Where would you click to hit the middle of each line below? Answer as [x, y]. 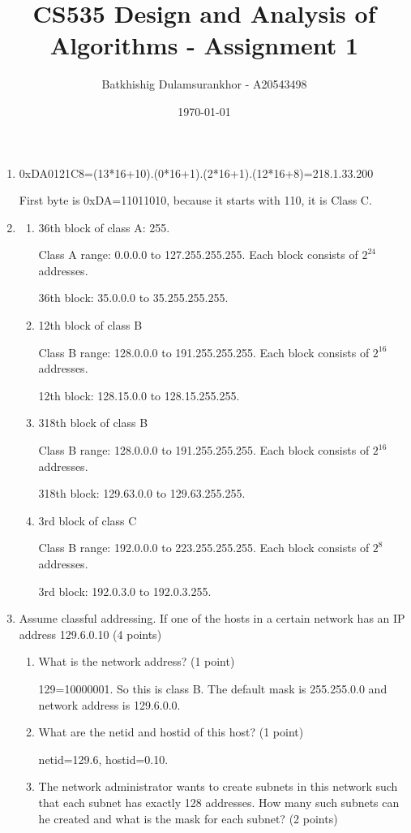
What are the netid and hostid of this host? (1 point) [171, 732]
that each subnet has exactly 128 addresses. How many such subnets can [219, 802]
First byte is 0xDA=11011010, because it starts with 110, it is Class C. [195, 200]
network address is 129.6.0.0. [109, 704]
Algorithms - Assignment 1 [204, 45]
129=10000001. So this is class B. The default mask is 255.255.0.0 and [213, 688]
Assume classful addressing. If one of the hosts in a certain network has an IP [212, 618]
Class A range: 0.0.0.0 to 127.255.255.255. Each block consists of [198, 255]
